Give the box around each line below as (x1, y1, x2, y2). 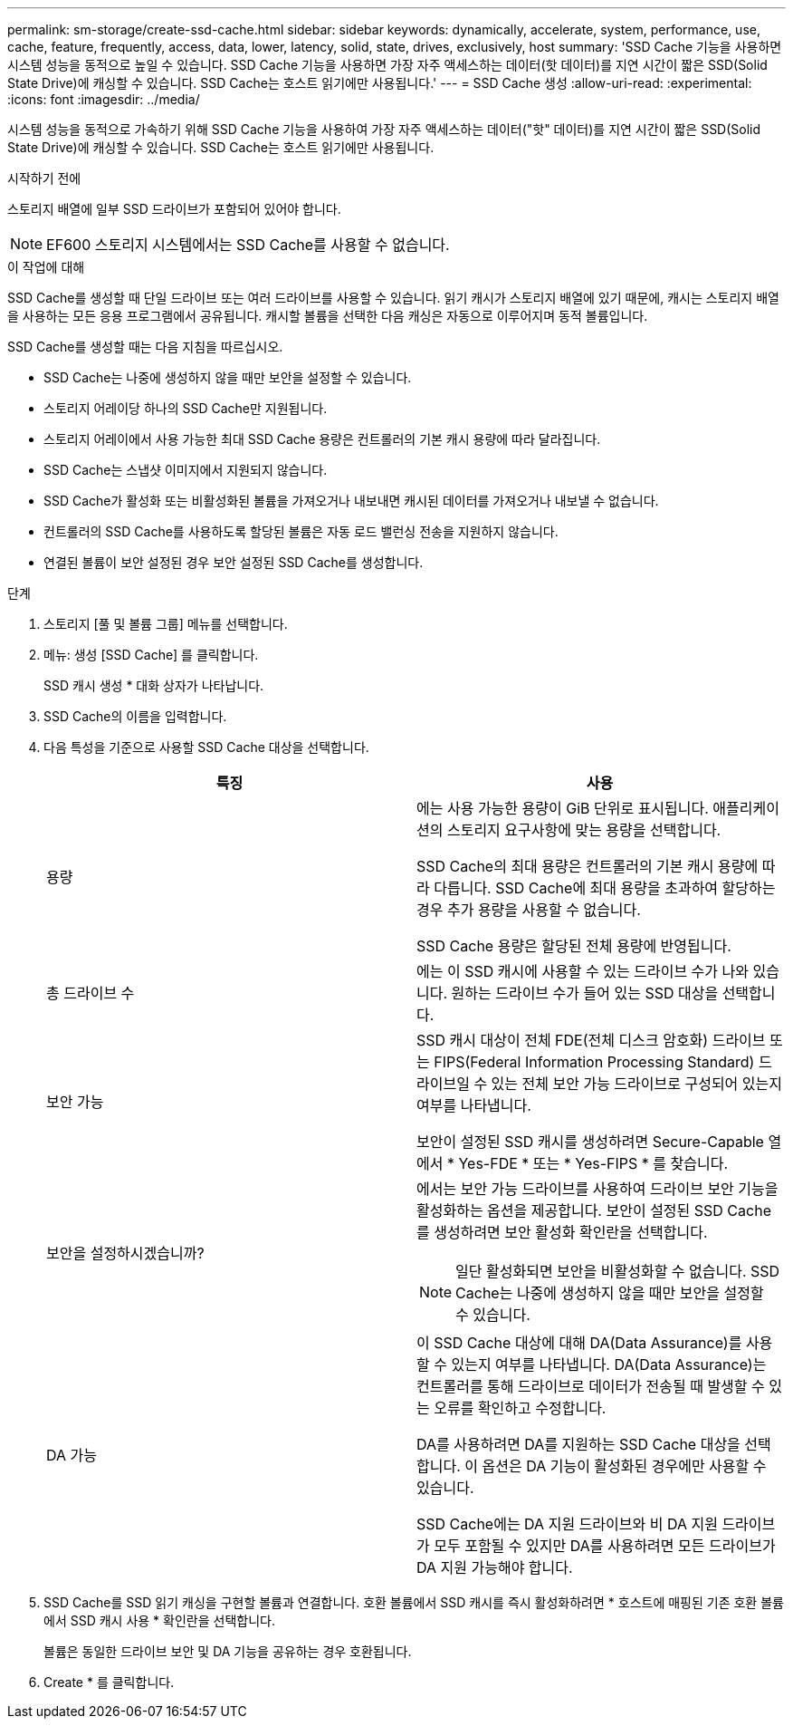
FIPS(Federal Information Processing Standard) (434, 1053, 755, 1071)
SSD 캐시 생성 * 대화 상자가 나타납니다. (43, 678, 264, 693)
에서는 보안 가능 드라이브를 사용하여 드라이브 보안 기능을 (416, 1180, 779, 1198)
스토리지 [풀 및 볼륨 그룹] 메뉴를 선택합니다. (43, 616, 288, 632)
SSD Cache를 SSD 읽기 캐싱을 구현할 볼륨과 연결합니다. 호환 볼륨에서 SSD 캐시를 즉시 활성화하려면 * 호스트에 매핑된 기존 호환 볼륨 (43, 1595, 784, 1610)
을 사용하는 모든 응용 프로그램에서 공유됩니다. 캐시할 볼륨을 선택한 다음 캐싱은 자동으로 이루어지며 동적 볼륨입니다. (7, 308, 648, 323)
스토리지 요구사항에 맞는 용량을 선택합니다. (446, 821, 721, 839)
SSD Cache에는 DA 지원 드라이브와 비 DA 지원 (416, 1515, 718, 1533)
